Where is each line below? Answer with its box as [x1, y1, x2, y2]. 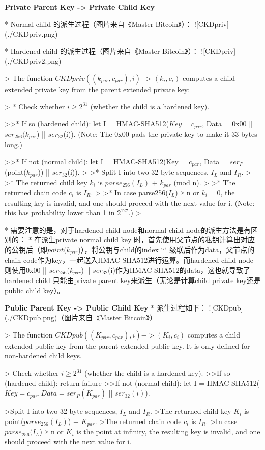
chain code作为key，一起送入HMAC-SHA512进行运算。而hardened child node [5, 255, 253, 265]
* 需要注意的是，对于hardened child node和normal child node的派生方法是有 [5, 224, 251, 235]
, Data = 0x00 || [202, 118, 253, 129]
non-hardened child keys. [5, 350, 82, 361]
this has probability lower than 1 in [5, 207, 115, 218]
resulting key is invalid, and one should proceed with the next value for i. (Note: [5, 197, 255, 208]
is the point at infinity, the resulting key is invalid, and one [76, 426, 260, 437]
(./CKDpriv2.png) [5, 55, 62, 66]
